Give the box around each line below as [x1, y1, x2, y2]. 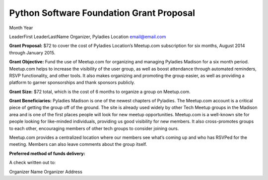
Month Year [9, 25, 33, 31]
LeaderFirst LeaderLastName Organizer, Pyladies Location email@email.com [9, 34, 166, 40]
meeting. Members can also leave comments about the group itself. [9, 141, 147, 147]
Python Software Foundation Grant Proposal [9, 7, 196, 18]
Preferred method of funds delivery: [9, 150, 85, 156]
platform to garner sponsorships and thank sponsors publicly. [9, 80, 135, 86]
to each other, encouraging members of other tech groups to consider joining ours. [9, 125, 179, 131]
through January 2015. [9, 49, 56, 55]
